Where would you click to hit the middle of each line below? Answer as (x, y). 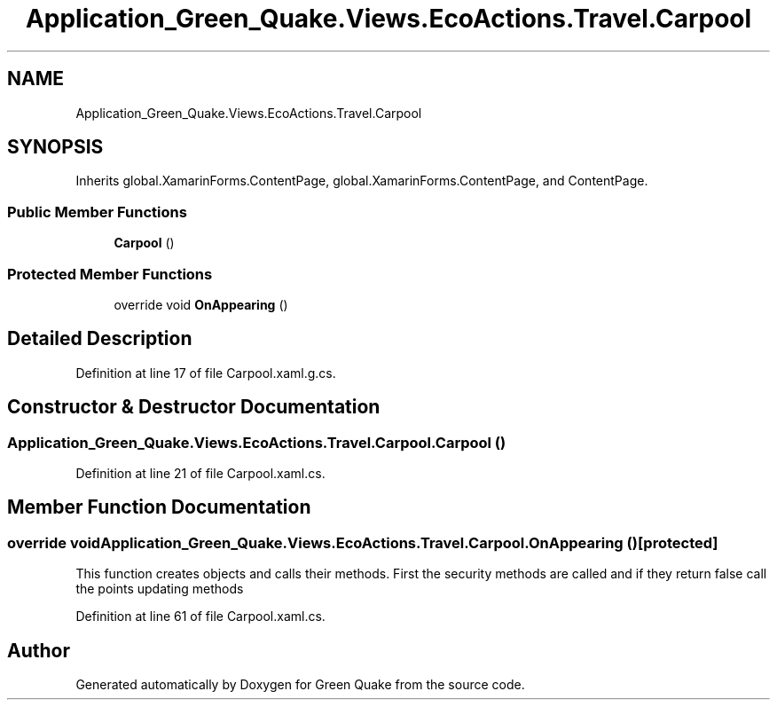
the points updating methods (160, 589)
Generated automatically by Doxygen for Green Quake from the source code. (300, 685)
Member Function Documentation (159, 507)
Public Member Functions (97, 212)
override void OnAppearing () (201, 304)
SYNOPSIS (55, 147)
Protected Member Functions (110, 274)
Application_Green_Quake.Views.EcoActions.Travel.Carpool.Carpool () (257, 442)
